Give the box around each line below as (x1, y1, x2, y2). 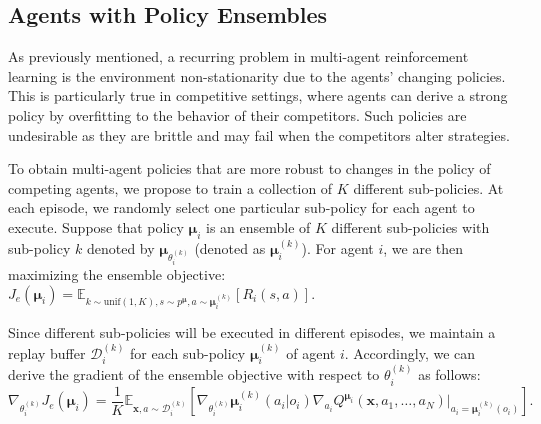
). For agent (301, 238, 374, 259)
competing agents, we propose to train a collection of (8, 177, 333, 198)
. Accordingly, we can (344, 342, 476, 363)
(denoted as (194, 238, 266, 259)
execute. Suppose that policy (8, 216, 184, 237)
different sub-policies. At (353, 177, 504, 198)
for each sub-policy (130, 342, 246, 363)
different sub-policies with (331, 216, 490, 237)
